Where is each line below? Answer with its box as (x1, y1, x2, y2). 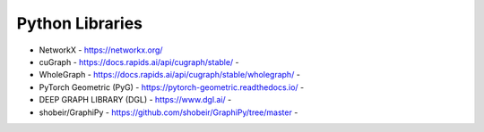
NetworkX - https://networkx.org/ (39, 45, 163, 55)
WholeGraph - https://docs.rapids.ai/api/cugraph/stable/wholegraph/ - (39, 70, 300, 80)
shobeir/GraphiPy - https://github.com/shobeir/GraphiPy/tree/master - (39, 107, 298, 118)
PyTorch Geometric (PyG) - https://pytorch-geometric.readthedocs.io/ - (39, 81, 305, 93)
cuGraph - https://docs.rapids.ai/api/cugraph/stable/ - (39, 56, 239, 67)
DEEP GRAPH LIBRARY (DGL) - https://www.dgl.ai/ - (39, 95, 232, 105)
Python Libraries (16, 13, 143, 33)
